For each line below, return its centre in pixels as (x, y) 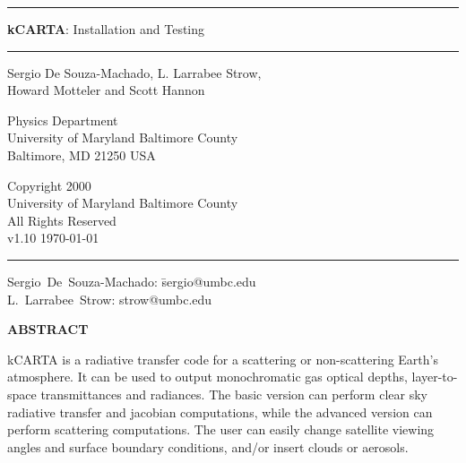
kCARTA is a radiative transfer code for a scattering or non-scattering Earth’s (223, 359)
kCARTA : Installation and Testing (106, 29)
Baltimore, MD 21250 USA (82, 154)
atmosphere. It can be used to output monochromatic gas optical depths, (207, 377)
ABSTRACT (48, 329)
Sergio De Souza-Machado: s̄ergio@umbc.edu (132, 281)
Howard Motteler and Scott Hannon (106, 90)
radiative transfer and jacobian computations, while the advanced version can (220, 412)
